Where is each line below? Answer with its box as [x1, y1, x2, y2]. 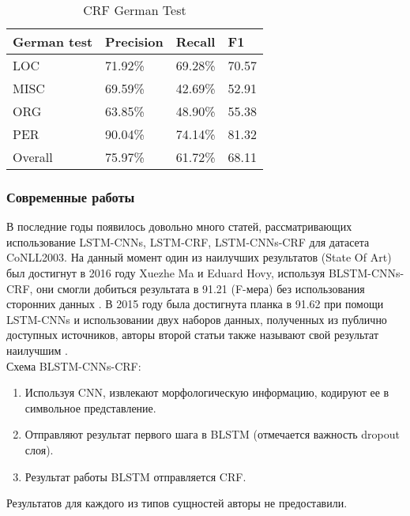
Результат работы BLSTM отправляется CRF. [24, 468, 246, 484]
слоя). [24, 441, 54, 458]
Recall [175, 32, 216, 51]
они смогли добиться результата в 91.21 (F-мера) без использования [36, 280, 365, 296]
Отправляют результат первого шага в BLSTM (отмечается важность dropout [24, 426, 401, 443]
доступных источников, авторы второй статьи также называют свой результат [6, 326, 379, 343]
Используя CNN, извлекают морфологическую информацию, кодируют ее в [24, 384, 389, 401]
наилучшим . [6, 341, 68, 358]
